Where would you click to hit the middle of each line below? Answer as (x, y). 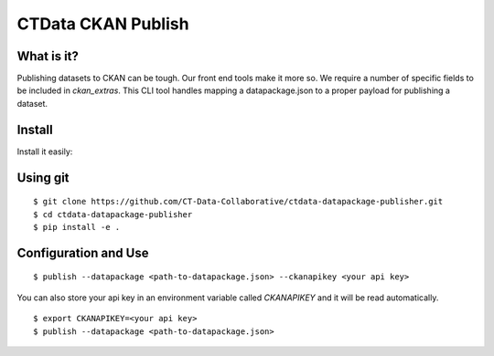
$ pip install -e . (77, 227)
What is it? (48, 56)
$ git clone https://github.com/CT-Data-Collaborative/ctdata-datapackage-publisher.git (238, 202)
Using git (43, 178)
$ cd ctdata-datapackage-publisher (113, 214)
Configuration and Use (83, 252)
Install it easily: (45, 152)
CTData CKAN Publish (103, 24)
